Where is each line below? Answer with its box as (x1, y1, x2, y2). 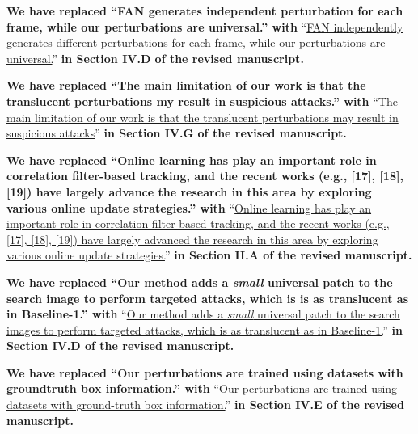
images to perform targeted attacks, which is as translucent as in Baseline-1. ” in (6, 321, 403, 338)
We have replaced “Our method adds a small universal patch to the (6, 273, 393, 290)
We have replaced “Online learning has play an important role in (6, 151, 377, 168)
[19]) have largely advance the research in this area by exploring (6, 183, 372, 200)
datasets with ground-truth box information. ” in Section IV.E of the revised (6, 396, 404, 413)
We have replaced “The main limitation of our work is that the (6, 77, 366, 94)
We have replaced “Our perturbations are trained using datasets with (6, 364, 403, 381)
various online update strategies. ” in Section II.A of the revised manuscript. (6, 246, 412, 263)
